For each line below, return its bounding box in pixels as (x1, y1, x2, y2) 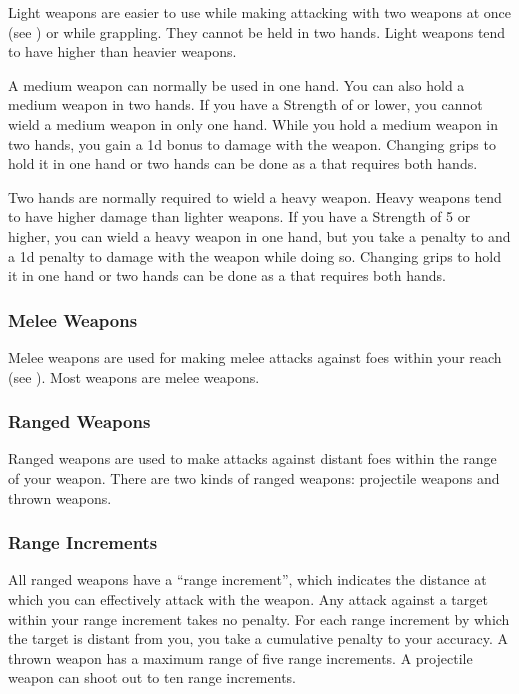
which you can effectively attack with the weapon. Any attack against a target (8, 588, 488, 609)
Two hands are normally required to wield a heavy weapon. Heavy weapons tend (8, 186, 502, 207)
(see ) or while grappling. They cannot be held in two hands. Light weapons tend (8, 21, 506, 42)
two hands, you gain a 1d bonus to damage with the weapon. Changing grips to (8, 133, 496, 154)
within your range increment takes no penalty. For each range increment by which (8, 608, 510, 629)
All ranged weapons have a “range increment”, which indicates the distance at (8, 569, 487, 590)
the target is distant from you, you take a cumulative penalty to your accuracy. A (8, 628, 509, 649)
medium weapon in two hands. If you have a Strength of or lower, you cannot (8, 94, 483, 115)
